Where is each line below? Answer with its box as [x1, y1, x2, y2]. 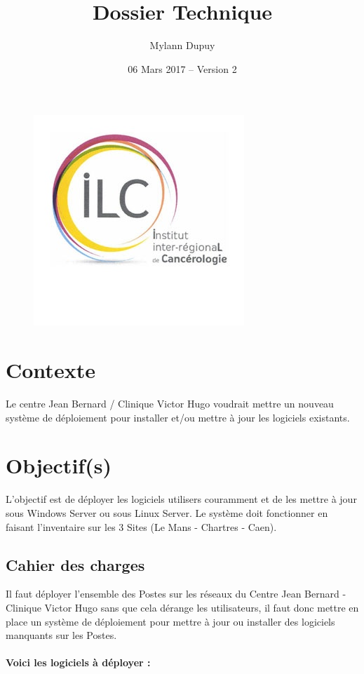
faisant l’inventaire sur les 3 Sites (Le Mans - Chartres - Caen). [6, 519, 277, 534]
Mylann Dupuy [149, 38, 215, 53]
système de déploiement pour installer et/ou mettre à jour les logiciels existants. [6, 410, 350, 424]
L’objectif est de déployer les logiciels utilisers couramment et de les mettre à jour [6, 492, 357, 506]
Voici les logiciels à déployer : [6, 655, 151, 670]
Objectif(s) [6, 451, 112, 480]
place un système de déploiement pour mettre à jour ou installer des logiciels [6, 614, 335, 628]
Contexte [6, 356, 95, 384]
